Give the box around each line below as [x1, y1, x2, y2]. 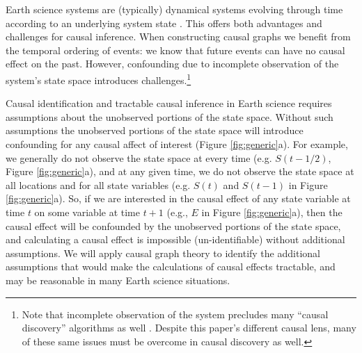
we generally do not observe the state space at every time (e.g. [6, 150, 272, 165]
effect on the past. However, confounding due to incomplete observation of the [6, 56, 339, 71]
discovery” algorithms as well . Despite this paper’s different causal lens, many [22, 320, 356, 335]
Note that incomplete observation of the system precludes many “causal [22, 306, 329, 321]
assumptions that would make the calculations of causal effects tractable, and [6, 259, 336, 274]
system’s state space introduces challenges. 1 [6, 70, 191, 87]
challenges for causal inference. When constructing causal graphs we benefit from [6, 29, 351, 44]
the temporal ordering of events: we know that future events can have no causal [6, 42, 345, 57]
